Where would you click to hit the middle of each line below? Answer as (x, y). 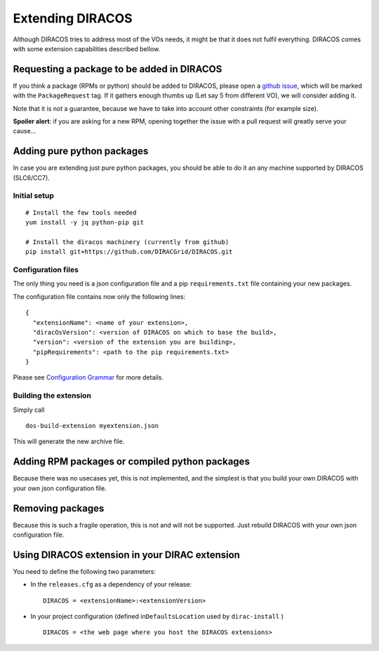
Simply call (29, 410)
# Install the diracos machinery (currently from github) (127, 242)
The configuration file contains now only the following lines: (99, 296)
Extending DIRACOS (73, 18)
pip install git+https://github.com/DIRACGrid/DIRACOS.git (129, 252)
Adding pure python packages (81, 151)
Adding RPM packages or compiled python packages (132, 462)
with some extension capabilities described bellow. (87, 48)
